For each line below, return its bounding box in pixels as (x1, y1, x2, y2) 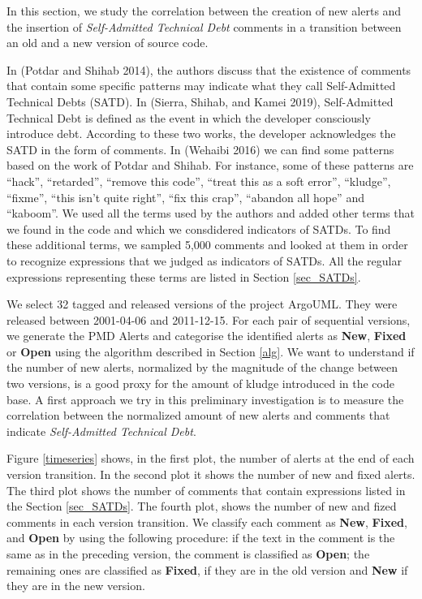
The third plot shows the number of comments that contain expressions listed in (6, 481, 406, 498)
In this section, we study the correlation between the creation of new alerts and (6, 2, 402, 19)
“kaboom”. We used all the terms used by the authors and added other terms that (6, 205, 415, 222)
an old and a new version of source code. (6, 34, 209, 51)
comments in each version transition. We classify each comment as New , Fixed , (6, 513, 407, 530)
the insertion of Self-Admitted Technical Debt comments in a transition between (6, 18, 402, 35)
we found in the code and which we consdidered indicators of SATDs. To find (6, 220, 391, 237)
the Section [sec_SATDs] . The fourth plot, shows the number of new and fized (6, 498, 397, 515)
